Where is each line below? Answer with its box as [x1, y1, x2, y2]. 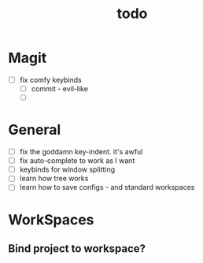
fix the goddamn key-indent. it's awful [19, 147, 143, 157]
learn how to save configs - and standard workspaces [19, 183, 195, 192]
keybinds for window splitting [19, 165, 116, 174]
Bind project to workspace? [8, 242, 146, 255]
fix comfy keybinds [19, 75, 82, 84]
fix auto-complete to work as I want [19, 156, 135, 165]
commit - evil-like [31, 84, 89, 93]
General [8, 121, 61, 139]
